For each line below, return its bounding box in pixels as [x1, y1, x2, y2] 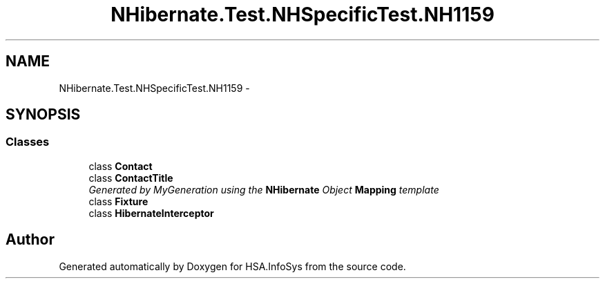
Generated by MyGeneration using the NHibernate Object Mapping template [88, 183, 439, 196]
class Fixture [88, 195, 148, 207]
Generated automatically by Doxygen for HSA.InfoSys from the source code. [59, 260, 406, 272]
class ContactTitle [88, 171, 173, 184]
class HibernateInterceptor [88, 207, 214, 219]
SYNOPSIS [6, 106, 81, 124]
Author [6, 231, 55, 249]
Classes [6, 135, 50, 149]
